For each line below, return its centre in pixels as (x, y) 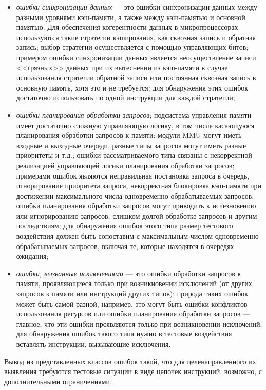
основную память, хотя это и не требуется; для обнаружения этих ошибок (132, 87)
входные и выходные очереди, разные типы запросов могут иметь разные (131, 145)
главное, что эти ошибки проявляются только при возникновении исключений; (139, 323)
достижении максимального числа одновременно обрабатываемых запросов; (135, 195)
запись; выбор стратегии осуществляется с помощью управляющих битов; (132, 47)
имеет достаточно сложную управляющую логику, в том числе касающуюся (135, 125)
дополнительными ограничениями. (58, 381)
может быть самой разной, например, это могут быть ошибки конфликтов (132, 303)
